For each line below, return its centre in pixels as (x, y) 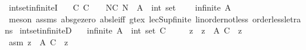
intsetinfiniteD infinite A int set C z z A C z (131, 30)
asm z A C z (38, 41)
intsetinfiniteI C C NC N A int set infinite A (120, 7)
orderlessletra (277, 19)
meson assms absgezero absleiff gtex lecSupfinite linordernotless (129, 19)
